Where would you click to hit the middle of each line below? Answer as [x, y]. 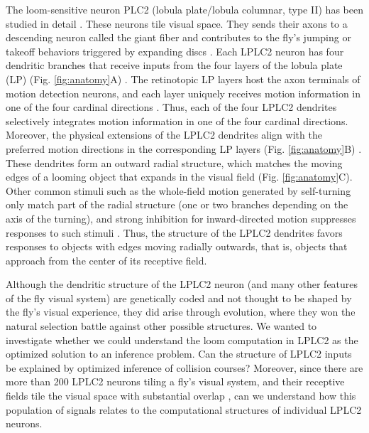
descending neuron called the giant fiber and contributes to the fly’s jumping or [178, 37]
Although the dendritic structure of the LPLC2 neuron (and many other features [182, 284]
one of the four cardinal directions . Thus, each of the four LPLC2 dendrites [171, 107]
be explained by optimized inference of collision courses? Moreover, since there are [184, 367]
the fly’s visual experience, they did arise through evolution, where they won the [181, 312]
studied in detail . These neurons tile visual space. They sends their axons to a [177, 23]
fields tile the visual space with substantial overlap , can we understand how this [181, 396]
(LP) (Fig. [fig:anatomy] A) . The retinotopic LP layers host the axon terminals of [183, 79]
